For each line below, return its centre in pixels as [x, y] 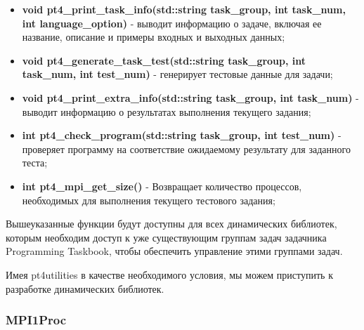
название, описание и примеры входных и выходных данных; [154, 37]
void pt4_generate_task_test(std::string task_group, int [164, 60]
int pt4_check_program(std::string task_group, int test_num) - [182, 135]
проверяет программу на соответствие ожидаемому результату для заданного [186, 148]
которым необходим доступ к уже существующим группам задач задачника [166, 237]
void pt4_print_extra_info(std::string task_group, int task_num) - [190, 97]
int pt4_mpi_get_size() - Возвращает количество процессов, [162, 186]
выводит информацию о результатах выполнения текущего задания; [167, 111]
